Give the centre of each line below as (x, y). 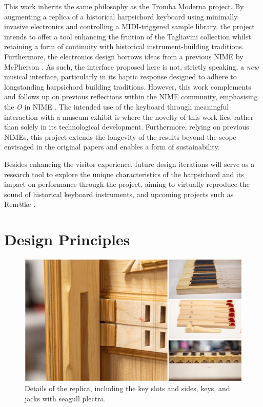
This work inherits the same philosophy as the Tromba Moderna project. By (124, 6)
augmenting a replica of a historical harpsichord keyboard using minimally (121, 16)
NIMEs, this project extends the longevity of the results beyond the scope (120, 136)
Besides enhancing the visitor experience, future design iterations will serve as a (129, 164)
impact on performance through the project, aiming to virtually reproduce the (127, 184)
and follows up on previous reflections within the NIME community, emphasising (131, 97)
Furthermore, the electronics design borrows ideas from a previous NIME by (124, 56)
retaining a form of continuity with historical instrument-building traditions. (124, 46)
